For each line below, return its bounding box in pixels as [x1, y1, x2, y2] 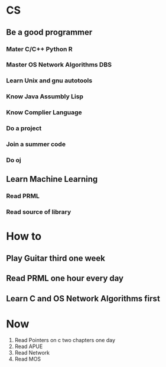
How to [6, 230, 42, 243]
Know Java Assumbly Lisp [6, 92, 84, 101]
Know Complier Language [6, 108, 83, 117]
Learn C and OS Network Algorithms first [6, 294, 161, 304]
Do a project [6, 124, 42, 133]
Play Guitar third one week [6, 253, 105, 263]
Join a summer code [6, 140, 66, 149]
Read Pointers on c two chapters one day [14, 337, 116, 344]
